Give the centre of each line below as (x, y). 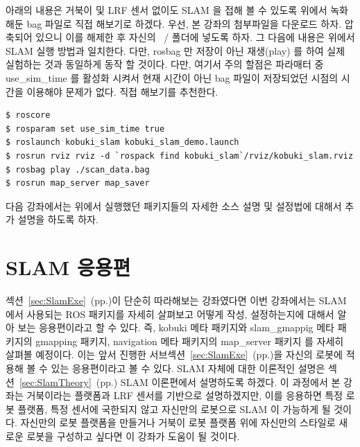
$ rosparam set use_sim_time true (85, 129)
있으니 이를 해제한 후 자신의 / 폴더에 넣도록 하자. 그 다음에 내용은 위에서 (195, 37)
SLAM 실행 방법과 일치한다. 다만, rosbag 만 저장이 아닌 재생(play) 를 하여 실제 (175, 50)
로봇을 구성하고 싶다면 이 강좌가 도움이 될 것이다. (133, 436)
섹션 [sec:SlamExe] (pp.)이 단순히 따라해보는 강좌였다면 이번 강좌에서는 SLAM (176, 300)
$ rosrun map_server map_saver (78, 183)
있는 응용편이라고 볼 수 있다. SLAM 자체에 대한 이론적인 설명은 (188, 368)
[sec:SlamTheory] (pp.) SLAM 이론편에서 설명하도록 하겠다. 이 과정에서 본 (180, 382)
